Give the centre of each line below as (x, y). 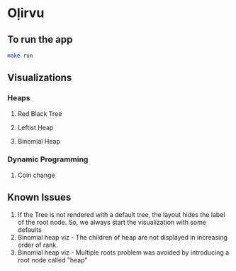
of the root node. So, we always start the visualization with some (112, 222)
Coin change (36, 175)
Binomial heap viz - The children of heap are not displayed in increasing (123, 237)
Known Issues (39, 197)
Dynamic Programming (48, 159)
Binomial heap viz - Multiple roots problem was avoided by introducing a (123, 252)
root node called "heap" (52, 260)
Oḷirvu (26, 13)
